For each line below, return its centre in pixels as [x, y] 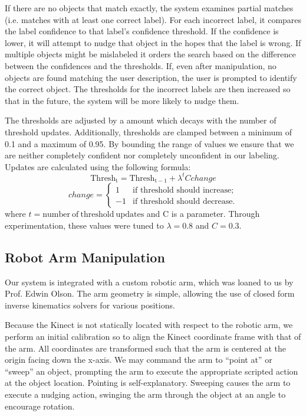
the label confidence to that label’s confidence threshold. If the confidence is [142, 31]
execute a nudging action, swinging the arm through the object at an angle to [145, 394]
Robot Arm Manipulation [85, 257]
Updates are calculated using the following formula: [98, 166]
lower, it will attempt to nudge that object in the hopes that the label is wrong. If [153, 42]
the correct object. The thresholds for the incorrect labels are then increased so [148, 89]
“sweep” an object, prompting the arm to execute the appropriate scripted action [152, 371]
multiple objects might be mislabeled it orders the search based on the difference [150, 54]
